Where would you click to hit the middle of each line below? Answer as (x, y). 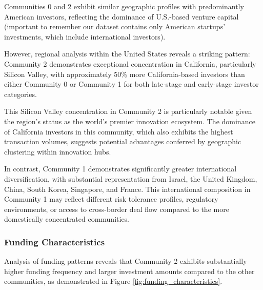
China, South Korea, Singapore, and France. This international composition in (127, 189)
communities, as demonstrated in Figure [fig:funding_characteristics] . (113, 281)
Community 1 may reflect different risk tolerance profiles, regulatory (111, 199)
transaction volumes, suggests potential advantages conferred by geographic (123, 141)
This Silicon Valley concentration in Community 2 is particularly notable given (128, 111)
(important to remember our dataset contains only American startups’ (115, 26)
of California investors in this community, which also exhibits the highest (119, 131)
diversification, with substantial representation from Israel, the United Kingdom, (131, 178)
